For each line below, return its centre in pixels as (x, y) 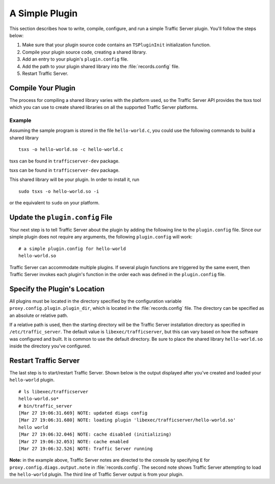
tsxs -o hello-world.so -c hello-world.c (71, 150)
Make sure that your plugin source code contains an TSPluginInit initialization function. (116, 45)
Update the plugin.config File (61, 217)
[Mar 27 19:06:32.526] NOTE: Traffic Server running (86, 449)
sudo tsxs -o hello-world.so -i (59, 191)
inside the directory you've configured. (50, 346)
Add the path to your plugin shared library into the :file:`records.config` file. (101, 66)
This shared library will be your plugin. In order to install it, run (74, 180)
